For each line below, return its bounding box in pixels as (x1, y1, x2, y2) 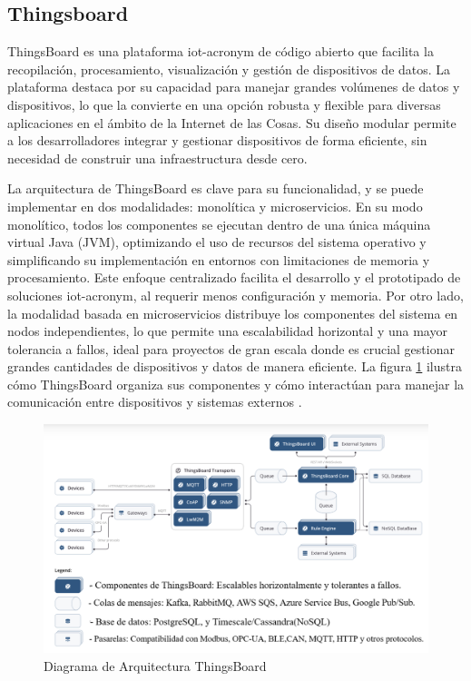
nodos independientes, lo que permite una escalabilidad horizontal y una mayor (7, 321, 447, 340)
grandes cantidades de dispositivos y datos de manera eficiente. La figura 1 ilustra (7, 357, 462, 376)
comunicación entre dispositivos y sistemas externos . (7, 392, 302, 411)
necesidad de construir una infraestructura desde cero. (7, 148, 308, 167)
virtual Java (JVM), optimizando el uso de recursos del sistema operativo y (7, 232, 427, 252)
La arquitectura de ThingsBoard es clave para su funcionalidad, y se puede (7, 179, 424, 198)
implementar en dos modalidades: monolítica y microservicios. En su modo (7, 196, 423, 215)
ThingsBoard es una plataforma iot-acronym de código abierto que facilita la (7, 42, 434, 61)
